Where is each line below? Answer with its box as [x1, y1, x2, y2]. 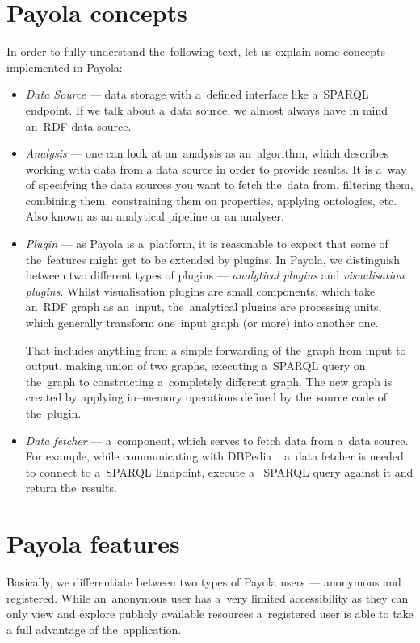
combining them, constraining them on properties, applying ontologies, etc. [25, 191, 397, 208]
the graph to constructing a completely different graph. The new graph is [25, 372, 393, 389]
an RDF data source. [25, 117, 132, 134]
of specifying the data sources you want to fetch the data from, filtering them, [25, 176, 414, 193]
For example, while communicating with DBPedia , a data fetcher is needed [25, 448, 404, 464]
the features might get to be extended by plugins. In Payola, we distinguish [25, 250, 401, 267]
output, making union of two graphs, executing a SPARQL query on [25, 357, 366, 374]
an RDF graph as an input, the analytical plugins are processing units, [25, 298, 382, 315]
